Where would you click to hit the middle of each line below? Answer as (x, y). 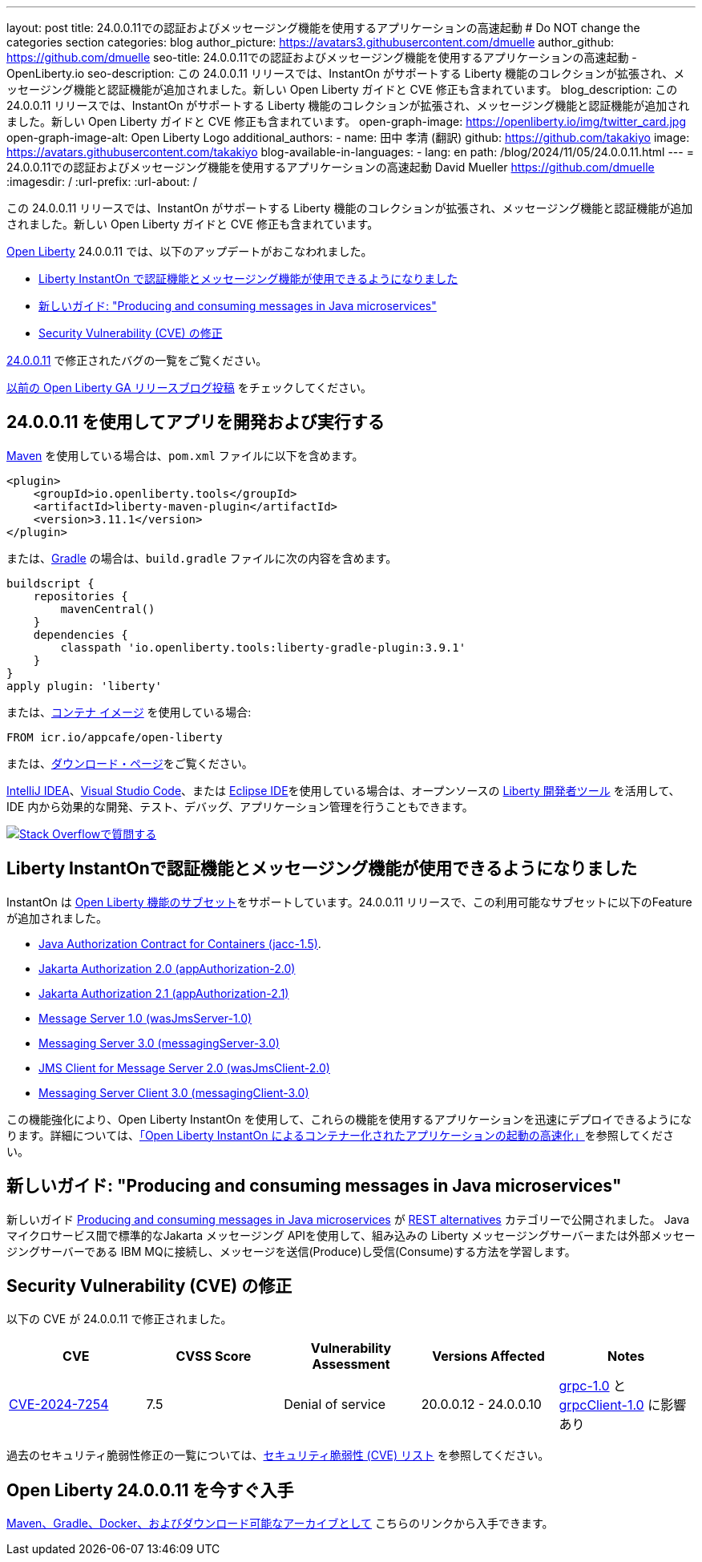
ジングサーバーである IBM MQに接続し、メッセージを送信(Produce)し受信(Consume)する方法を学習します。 (291, 1251)
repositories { (81, 596)
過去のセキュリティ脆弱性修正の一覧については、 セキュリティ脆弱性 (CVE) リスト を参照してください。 (278, 1455)
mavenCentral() (108, 609)
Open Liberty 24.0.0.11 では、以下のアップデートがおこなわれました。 (190, 251)
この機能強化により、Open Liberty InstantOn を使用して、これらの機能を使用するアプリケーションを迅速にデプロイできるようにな (349, 1119)
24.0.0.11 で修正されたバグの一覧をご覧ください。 (137, 360)
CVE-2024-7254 (59, 1405)
